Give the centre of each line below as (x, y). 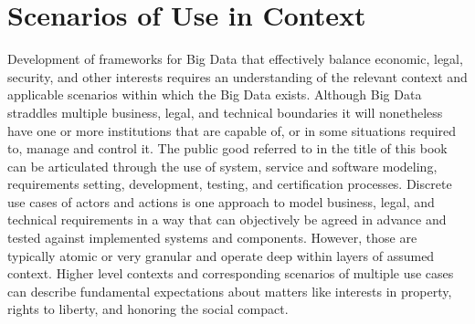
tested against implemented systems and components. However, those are (212, 238)
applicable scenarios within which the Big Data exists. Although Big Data (215, 94)
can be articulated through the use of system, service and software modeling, (222, 166)
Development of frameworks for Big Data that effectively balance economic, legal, (235, 59)
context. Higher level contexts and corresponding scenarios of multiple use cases (231, 273)
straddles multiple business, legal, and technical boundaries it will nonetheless (225, 112)
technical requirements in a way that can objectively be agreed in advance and (227, 219)
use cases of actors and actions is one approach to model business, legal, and (221, 201)
